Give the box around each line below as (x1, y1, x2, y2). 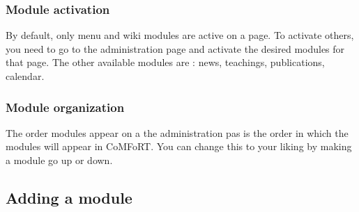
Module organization (6, 98, 125, 115)
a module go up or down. (6, 153, 113, 167)
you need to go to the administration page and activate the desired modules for (6, 41, 345, 56)
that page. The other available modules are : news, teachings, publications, (6, 55, 325, 70)
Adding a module (6, 186, 132, 208)
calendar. (6, 69, 45, 83)
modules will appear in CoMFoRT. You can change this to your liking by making (6, 139, 352, 154)
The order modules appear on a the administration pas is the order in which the (6, 125, 349, 140)
